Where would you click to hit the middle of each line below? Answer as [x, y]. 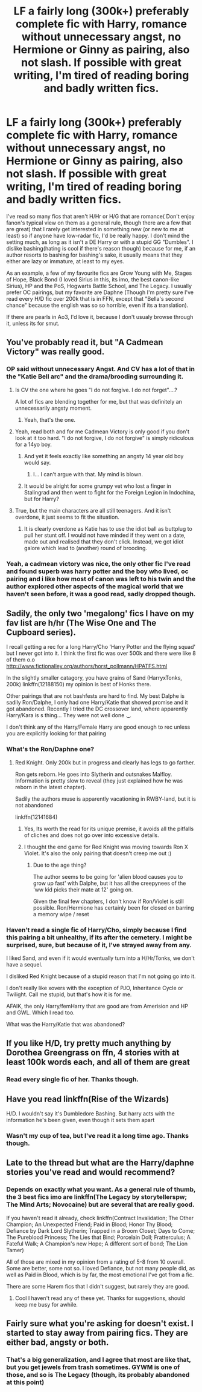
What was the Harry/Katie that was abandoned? [66, 1024]
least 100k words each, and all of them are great [98, 1062]
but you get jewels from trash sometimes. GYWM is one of [93, 1367]
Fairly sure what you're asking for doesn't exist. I [100, 1324]
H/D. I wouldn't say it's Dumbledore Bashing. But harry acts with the [90, 1114]
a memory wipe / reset [61, 914]
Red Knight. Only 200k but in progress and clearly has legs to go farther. [105, 762]
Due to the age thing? [60, 865]
